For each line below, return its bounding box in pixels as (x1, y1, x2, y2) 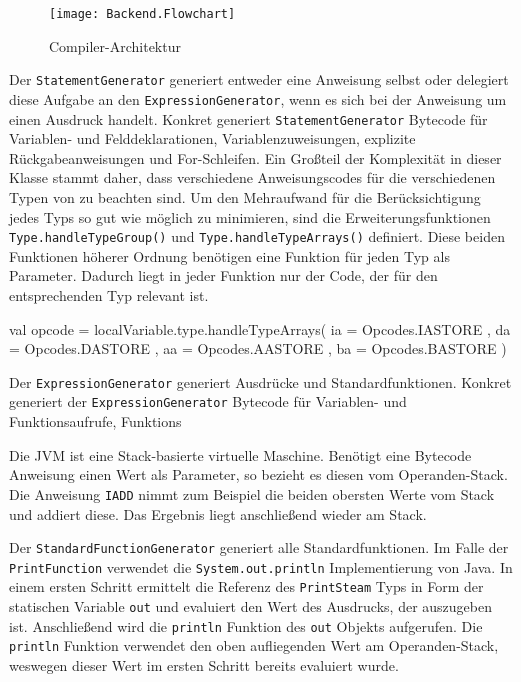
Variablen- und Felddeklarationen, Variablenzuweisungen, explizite (9, 128, 416, 149)
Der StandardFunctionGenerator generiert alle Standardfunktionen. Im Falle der (9, 537, 509, 558)
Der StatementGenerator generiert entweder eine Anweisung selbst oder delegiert (9, 69, 509, 90)
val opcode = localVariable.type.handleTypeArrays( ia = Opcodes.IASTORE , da (9, 318, 511, 339)
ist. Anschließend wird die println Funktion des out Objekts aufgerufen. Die (9, 615, 483, 636)
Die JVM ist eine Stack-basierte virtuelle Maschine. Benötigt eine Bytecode (9, 444, 472, 465)
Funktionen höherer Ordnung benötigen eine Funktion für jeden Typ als (9, 245, 450, 266)
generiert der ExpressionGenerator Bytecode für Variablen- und (9, 391, 407, 412)
